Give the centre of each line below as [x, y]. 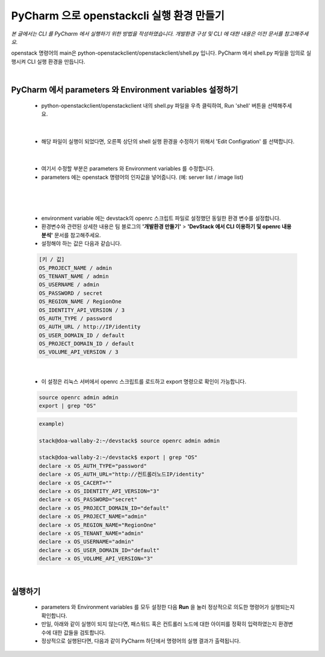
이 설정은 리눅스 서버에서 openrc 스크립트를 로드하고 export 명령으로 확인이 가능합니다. [144, 381]
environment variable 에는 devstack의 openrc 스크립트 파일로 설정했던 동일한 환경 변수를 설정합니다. [161, 218]
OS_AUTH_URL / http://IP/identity [90, 327]
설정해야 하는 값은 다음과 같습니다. [81, 243]
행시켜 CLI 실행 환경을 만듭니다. [48, 61]
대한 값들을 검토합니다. [79, 632]
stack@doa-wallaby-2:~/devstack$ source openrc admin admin [129, 441]
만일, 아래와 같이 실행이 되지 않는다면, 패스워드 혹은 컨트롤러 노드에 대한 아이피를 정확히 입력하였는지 [159, 624]
